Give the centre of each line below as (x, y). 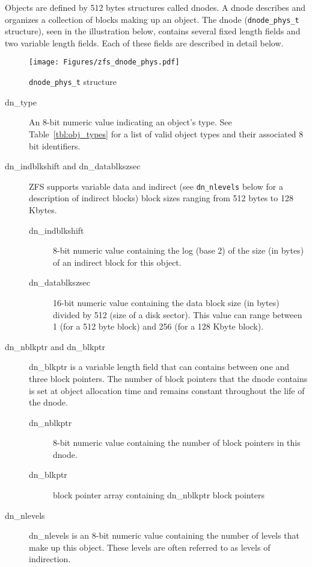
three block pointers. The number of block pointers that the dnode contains (168, 378)
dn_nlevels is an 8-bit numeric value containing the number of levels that (164, 535)
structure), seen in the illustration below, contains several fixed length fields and (153, 31)
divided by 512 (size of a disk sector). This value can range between (178, 314)
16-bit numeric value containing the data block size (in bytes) (166, 302)
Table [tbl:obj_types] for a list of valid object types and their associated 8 (166, 133)
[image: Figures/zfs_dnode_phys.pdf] (104, 62)
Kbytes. (43, 209)
